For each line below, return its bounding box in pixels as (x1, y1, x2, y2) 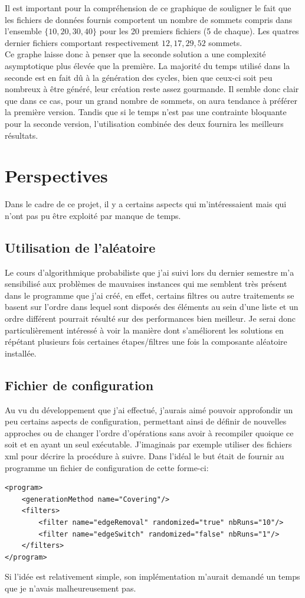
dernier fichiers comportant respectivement (5, 36, 159, 48)
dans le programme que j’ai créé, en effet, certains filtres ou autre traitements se (5, 289, 294, 301)
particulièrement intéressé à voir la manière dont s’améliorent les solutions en (5, 323, 284, 336)
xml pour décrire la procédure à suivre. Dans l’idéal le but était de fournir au (5, 449, 284, 462)
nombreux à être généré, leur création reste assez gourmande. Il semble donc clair (5, 83, 299, 95)
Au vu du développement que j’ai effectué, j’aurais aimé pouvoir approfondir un (5, 403, 293, 416)
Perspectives (5, 164, 108, 188)
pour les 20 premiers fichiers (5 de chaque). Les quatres (99, 25, 299, 37)
